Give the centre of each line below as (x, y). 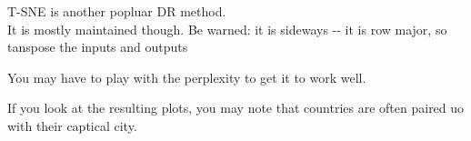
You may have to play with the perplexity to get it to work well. (187, 77)
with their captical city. (72, 125)
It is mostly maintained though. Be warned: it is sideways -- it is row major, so (227, 29)
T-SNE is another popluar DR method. (117, 11)
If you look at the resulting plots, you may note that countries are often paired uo (236, 108)
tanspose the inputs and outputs (98, 47)
